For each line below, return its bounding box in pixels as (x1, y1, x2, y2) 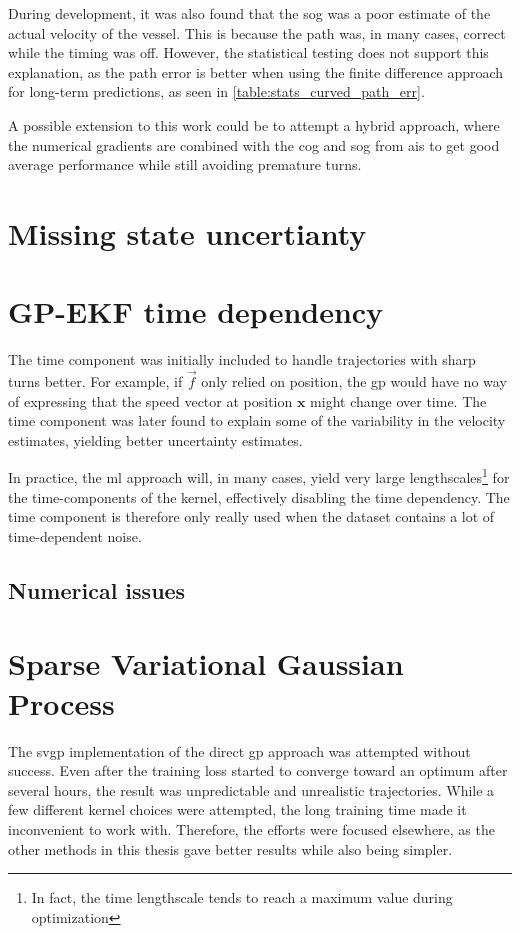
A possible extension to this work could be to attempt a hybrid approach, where (8, 114, 500, 135)
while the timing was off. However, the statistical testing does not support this (8, 42, 489, 63)
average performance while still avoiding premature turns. (8, 154, 362, 175)
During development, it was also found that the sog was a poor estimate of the (8, 3, 491, 23)
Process (8, 682, 115, 723)
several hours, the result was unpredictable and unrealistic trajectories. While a (8, 779, 495, 800)
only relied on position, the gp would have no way (201, 371, 507, 392)
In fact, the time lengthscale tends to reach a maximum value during (31, 887, 453, 908)
